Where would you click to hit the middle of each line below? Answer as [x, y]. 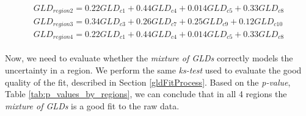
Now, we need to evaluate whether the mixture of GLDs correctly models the [149, 58]
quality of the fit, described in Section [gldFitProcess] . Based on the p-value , [148, 82]
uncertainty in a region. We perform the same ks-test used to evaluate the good [153, 70]
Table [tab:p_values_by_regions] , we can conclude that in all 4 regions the [146, 94]
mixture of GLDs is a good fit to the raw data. [92, 105]
